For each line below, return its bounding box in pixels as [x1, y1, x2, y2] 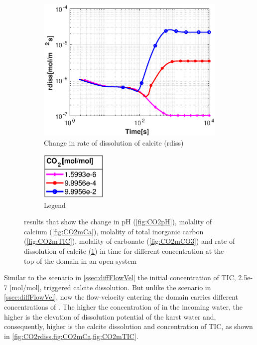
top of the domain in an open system [24, 255, 137, 266]
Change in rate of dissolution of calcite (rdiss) [44, 137, 184, 148]
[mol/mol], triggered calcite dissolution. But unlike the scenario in [9, 282, 211, 292]
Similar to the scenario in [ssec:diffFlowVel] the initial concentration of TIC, [4, 272, 236, 283]
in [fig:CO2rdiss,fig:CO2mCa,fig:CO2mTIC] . [4, 331, 138, 341]
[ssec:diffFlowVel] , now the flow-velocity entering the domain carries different [4, 292, 238, 302]
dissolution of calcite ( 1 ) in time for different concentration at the [24, 245, 224, 256]
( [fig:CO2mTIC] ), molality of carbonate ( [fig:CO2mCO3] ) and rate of [24, 236, 235, 246]
